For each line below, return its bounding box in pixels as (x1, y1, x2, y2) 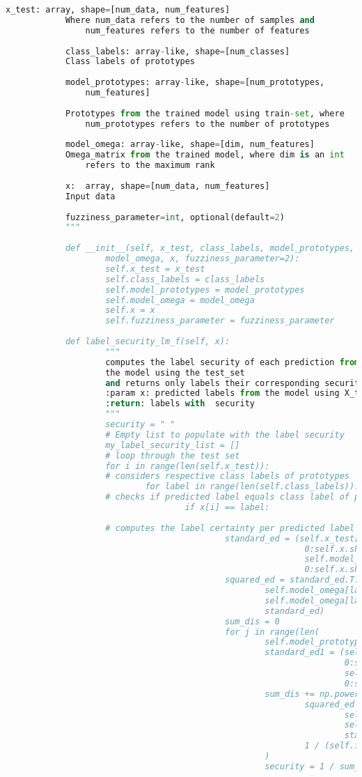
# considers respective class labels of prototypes (105, 471, 349, 482)
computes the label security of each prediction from (105, 357, 360, 367)
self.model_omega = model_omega (105, 295, 255, 305)
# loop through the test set (105, 450, 240, 461)
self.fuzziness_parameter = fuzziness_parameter (105, 316, 335, 326)
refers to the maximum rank (85, 160, 215, 171)
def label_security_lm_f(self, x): (65, 337, 230, 346)
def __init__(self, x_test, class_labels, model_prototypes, (65, 243, 355, 254)
